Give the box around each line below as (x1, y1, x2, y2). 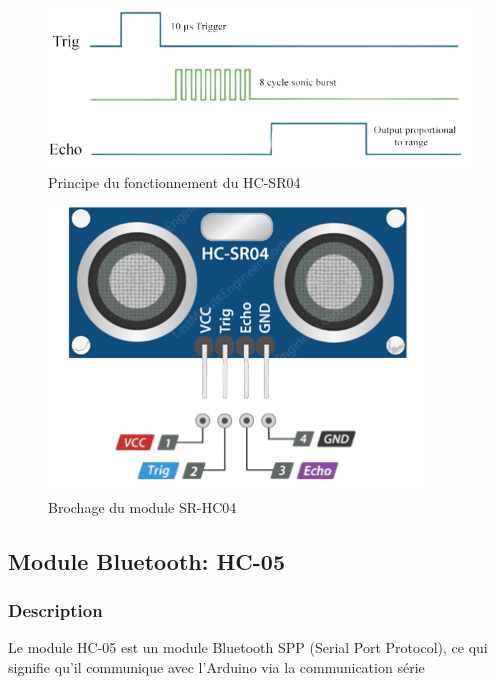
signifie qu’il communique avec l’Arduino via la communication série (8, 656, 425, 677)
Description (8, 597, 103, 622)
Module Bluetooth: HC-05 (8, 545, 285, 576)
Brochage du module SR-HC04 (48, 496, 237, 517)
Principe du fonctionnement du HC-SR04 (48, 172, 301, 193)
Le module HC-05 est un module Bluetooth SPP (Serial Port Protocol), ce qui (8, 637, 488, 658)
